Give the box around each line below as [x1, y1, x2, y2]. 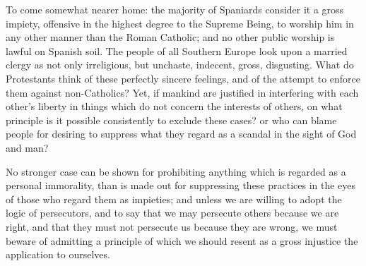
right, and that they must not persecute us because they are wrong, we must [6, 219, 338, 234]
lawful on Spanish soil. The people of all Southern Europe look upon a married [6, 43, 348, 58]
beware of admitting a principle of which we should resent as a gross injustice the [6, 233, 358, 248]
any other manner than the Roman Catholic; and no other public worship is [6, 30, 335, 44]
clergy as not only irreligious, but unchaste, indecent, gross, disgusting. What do [6, 57, 354, 72]
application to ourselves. [6, 247, 110, 262]
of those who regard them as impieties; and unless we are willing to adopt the [6, 191, 342, 206]
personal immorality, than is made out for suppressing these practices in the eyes [6, 178, 356, 193]
